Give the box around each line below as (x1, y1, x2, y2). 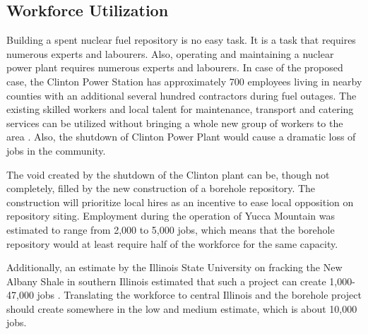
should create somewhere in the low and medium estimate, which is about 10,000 (6, 301, 357, 316)
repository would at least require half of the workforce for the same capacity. (6, 236, 338, 251)
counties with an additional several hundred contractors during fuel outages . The (6, 88, 357, 102)
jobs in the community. (6, 143, 106, 157)
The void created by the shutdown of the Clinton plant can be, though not (6, 167, 330, 181)
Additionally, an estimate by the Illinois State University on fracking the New (6, 260, 343, 275)
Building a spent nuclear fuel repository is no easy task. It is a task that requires (6, 32, 356, 47)
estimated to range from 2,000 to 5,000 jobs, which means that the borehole (6, 222, 335, 237)
